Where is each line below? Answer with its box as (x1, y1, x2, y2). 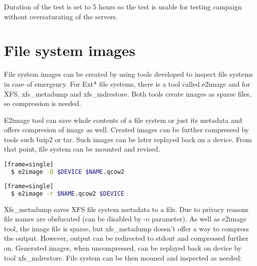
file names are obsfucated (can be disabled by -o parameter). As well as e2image (4, 213, 247, 224)
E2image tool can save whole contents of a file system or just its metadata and (4, 114, 242, 125)
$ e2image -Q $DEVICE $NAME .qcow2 (11, 168, 125, 175)
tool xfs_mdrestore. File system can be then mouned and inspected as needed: (4, 252, 242, 263)
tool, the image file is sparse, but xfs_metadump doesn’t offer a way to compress (4, 223, 249, 233)
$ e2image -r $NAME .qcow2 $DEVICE (11, 190, 125, 197)
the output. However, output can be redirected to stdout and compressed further (4, 233, 249, 243)
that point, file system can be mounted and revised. (4, 144, 161, 154)
